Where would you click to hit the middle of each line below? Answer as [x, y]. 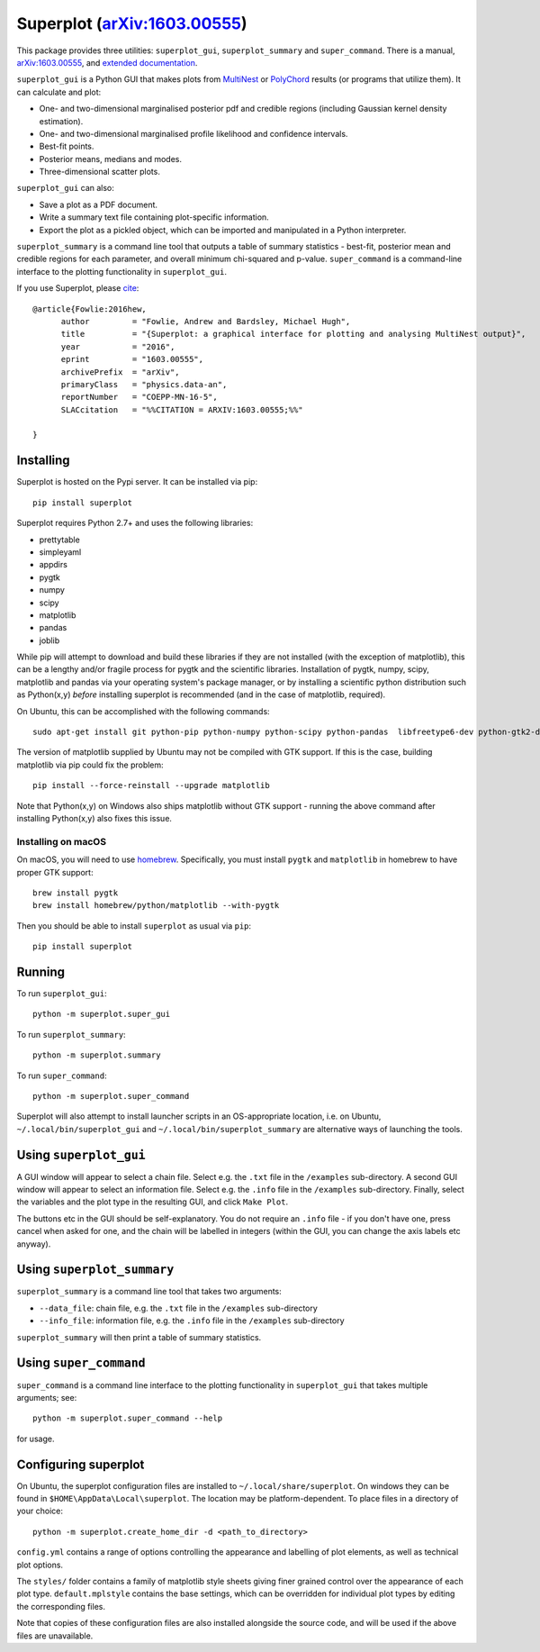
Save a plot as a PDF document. [98, 204]
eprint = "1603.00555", [132, 359]
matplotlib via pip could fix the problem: [90, 765]
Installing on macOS [62, 841]
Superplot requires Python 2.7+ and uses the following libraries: [135, 523]
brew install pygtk [76, 893]
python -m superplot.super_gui [102, 1014]
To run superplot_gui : [62, 993]
